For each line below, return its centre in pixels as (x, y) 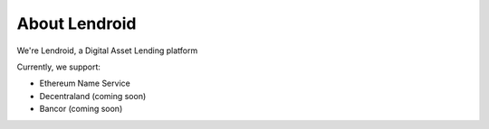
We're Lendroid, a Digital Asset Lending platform (107, 51)
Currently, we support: (59, 67)
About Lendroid (77, 23)
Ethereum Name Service (85, 83)
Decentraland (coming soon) (93, 96)
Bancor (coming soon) (81, 109)
